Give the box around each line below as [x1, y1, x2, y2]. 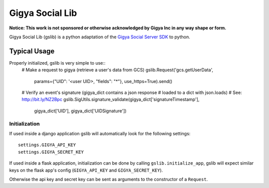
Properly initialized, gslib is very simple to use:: [9, 60, 106, 66]
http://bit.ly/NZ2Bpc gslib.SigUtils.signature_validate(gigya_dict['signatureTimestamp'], [21, 96, 200, 102]
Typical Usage [9, 47, 55, 55]
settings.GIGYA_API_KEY [18, 142, 76, 148]
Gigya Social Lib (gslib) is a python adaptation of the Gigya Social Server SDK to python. [9, 34, 190, 40]
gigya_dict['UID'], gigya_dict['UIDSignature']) [34, 107, 127, 114]
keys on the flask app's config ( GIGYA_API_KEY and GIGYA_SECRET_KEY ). [9, 167, 163, 173]
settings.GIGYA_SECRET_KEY [18, 149, 84, 155]
